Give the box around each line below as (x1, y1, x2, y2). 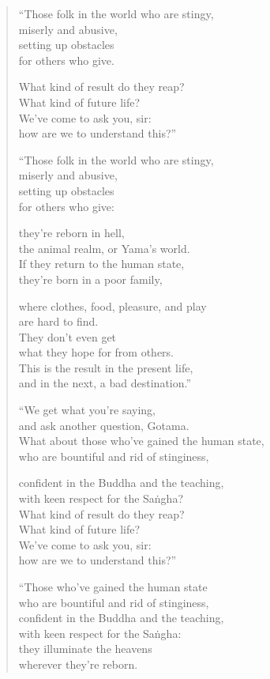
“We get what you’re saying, (18, 402, 156, 418)
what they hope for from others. (18, 344, 174, 360)
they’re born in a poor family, (18, 270, 163, 287)
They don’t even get (18, 328, 117, 345)
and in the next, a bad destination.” (18, 375, 192, 391)
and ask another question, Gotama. (18, 417, 189, 433)
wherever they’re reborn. (18, 655, 138, 672)
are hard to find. (18, 313, 99, 330)
